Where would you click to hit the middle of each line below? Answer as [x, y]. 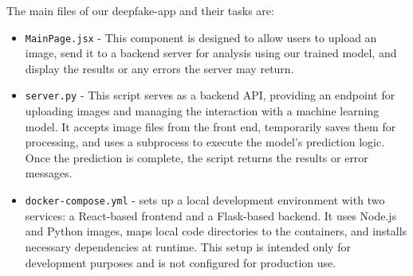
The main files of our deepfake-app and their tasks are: [140, 10]
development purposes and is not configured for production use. [181, 262]
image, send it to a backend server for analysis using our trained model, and [211, 53]
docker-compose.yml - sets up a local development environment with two [205, 200]
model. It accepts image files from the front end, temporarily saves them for [210, 126]
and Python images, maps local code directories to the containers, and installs [216, 231]
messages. [49, 173]
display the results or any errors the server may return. [159, 68]
